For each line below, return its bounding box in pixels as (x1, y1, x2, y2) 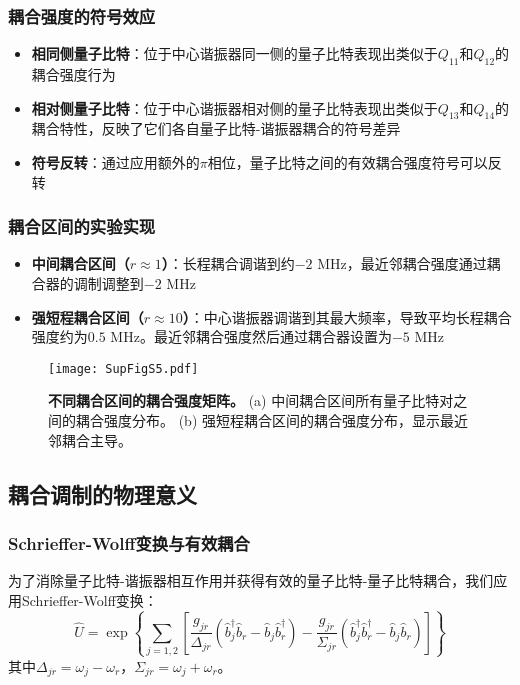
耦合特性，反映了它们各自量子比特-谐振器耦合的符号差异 (31, 118, 401, 139)
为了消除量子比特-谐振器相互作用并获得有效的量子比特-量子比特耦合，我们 (8, 570, 494, 591)
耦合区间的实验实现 (8, 214, 156, 239)
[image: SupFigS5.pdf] (48, 361, 199, 376)
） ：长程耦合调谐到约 (161, 253, 295, 274)
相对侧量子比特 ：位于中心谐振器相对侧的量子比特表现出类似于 (31, 97, 438, 118)
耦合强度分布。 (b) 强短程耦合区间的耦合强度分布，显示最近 (75, 410, 468, 431)
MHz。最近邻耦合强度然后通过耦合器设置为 (110, 326, 392, 347)
